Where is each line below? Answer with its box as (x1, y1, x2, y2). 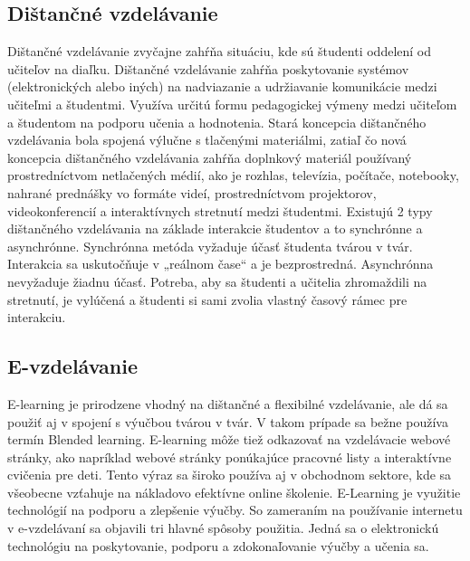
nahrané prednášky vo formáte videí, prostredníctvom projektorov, (7, 183, 377, 202)
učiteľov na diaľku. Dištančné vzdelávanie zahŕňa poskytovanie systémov (7, 59, 409, 78)
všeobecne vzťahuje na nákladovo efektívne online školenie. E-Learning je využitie (7, 482, 461, 501)
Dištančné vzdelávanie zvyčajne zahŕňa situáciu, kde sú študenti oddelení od (7, 42, 432, 61)
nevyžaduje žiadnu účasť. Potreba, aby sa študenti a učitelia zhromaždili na (7, 271, 427, 290)
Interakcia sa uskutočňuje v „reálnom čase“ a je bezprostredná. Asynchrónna (7, 254, 434, 273)
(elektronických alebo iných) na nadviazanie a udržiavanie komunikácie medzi (7, 77, 437, 96)
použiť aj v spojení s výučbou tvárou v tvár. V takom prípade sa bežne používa (7, 412, 448, 431)
